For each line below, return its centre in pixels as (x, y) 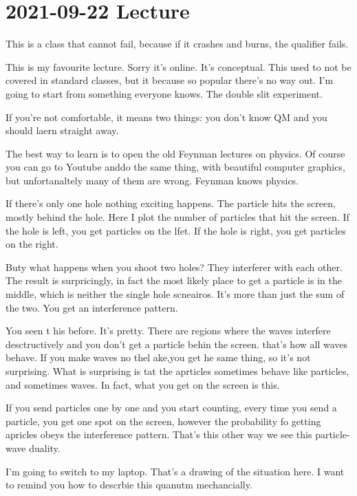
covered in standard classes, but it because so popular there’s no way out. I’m (170, 80)
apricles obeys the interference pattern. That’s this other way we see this (159, 434)
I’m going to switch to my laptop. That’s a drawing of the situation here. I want (175, 471)
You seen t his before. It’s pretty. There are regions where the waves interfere (168, 331)
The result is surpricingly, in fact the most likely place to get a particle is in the (174, 280)
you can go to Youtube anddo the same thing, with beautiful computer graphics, (175, 167)
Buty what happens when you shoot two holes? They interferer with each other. (174, 267)
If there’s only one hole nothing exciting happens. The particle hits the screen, (171, 203)
